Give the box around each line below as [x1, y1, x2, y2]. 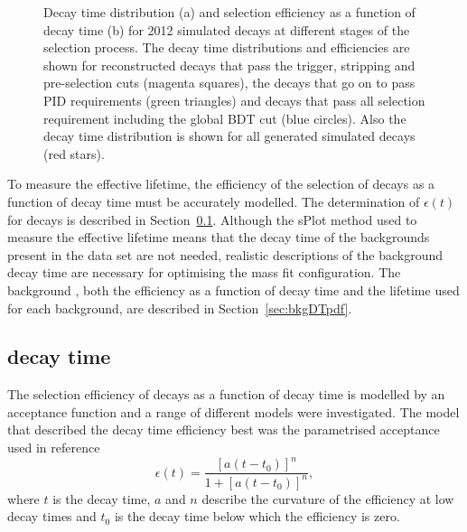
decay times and [7, 507, 97, 526]
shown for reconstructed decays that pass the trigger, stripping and [43, 55, 416, 74]
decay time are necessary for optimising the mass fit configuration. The [7, 263, 401, 282]
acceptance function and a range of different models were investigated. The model [7, 402, 460, 421]
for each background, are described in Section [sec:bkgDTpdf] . [7, 298, 352, 317]
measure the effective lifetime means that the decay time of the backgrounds [7, 228, 430, 247]
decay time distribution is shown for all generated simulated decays [43, 126, 416, 145]
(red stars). [43, 144, 105, 163]
